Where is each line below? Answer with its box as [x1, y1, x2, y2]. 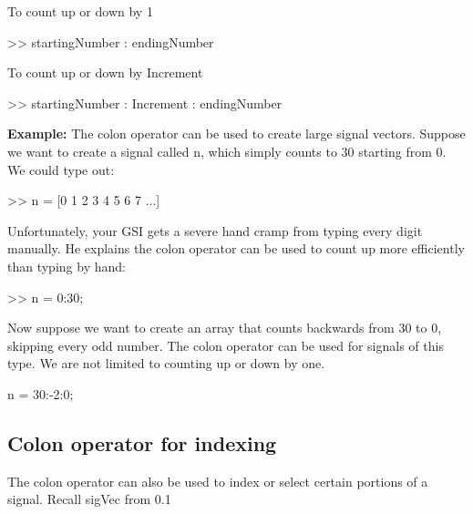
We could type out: [7, 159, 115, 179]
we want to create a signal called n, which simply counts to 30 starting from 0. [7, 141, 447, 160]
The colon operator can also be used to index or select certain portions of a [7, 471, 428, 490]
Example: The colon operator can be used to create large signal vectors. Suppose [7, 124, 466, 143]
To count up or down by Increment [7, 63, 203, 82]
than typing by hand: [7, 256, 126, 275]
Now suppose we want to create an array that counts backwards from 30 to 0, [7, 318, 442, 337]
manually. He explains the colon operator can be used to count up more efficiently [7, 239, 465, 258]
